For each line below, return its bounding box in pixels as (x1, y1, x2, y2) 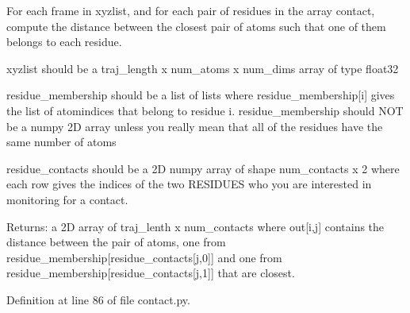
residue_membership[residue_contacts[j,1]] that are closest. (6, 265, 295, 281)
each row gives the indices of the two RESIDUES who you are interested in (6, 176, 372, 192)
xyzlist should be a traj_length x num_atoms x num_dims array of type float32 (6, 60, 399, 76)
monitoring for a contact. (6, 191, 128, 207)
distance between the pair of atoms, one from (6, 234, 226, 250)
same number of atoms (6, 133, 117, 150)
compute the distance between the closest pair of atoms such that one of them (6, 17, 386, 34)
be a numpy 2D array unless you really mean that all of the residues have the (6, 118, 383, 134)
